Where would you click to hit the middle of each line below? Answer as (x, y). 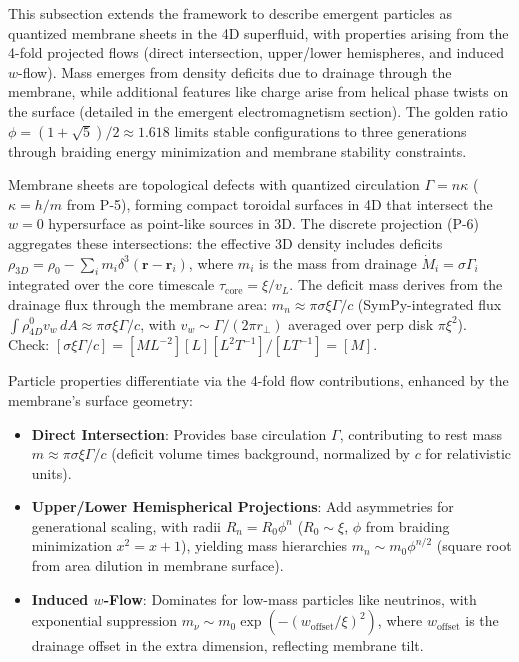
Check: (29, 344)
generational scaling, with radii (126, 525)
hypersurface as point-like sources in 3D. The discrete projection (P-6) (264, 223)
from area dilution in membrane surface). (157, 565)
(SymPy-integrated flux (429, 303)
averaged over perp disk (361, 323)
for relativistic (468, 453)
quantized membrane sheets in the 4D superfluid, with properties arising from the (258, 32)
